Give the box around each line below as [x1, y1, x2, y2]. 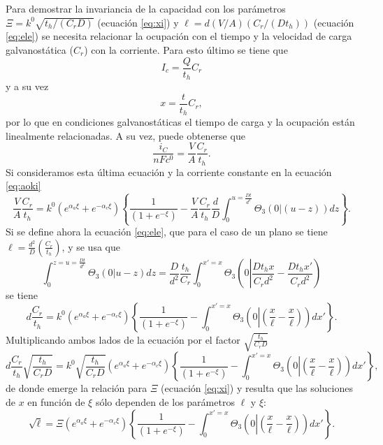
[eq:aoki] [6, 178, 41, 193]
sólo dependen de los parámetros [95, 394, 235, 409]
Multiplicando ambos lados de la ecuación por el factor [6, 332, 240, 346]
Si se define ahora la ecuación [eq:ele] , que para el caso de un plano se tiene [6, 224, 328, 239]
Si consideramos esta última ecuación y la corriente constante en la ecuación [6, 164, 332, 179]
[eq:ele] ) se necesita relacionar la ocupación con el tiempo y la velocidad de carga [6, 29, 352, 43]
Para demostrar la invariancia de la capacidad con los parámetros [6, 1, 286, 15]
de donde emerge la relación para [6, 381, 147, 395]
